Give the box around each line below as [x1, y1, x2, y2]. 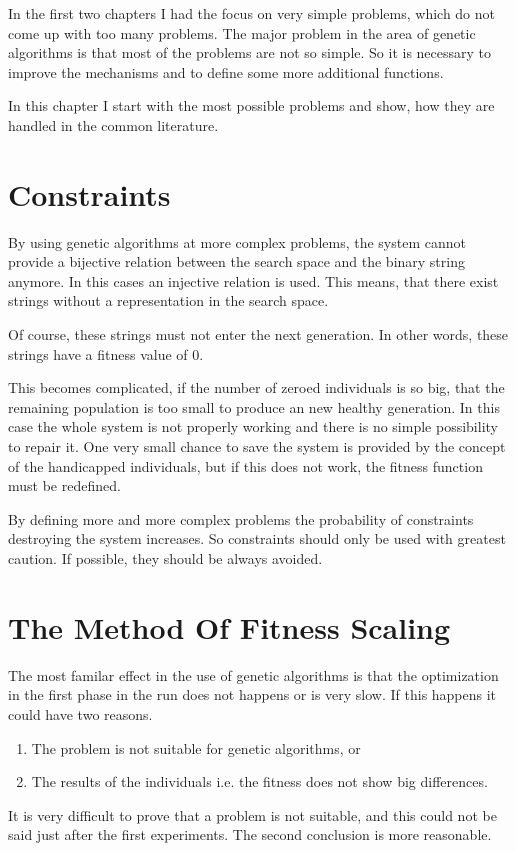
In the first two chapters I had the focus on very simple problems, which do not [8, 3, 496, 23]
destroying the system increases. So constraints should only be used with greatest [8, 528, 506, 549]
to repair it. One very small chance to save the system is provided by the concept [8, 436, 506, 457]
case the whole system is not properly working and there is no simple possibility [8, 416, 498, 437]
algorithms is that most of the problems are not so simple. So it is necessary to [8, 42, 492, 63]
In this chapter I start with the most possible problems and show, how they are [8, 95, 495, 116]
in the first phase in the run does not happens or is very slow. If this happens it [8, 684, 497, 705]
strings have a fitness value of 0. [8, 343, 204, 364]
